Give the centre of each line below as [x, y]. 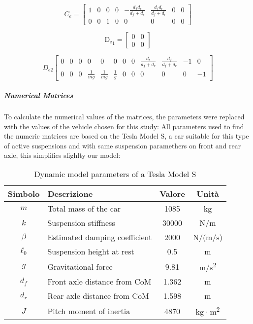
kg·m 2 [208, 311]
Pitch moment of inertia [89, 311]
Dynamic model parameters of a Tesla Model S [115, 174]
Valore [172, 193]
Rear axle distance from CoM [98, 296]
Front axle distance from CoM [99, 282]
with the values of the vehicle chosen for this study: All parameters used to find [124, 126]
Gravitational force [80, 266]
